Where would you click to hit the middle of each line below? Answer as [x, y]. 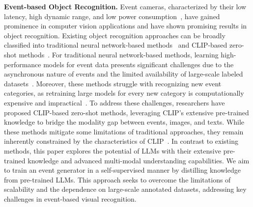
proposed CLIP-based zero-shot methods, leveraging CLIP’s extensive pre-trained [126, 112]
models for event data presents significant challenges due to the [139, 64]
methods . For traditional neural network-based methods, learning [119, 54]
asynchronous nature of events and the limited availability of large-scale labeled [124, 74]
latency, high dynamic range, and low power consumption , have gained [112, 16]
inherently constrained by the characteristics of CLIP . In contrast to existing [121, 141]
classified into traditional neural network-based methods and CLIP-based [116, 45]
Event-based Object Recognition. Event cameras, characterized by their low [125, 6]
